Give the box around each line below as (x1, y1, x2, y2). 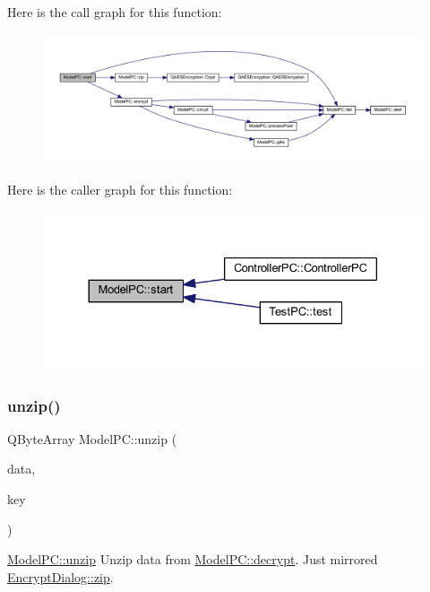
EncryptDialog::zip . (7, 567, 114, 586)
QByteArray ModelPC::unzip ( (7, 429, 177, 448)
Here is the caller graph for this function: (7, 179, 233, 198)
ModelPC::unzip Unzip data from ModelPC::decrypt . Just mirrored (7, 550, 378, 569)
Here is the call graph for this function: (7, 3, 222, 21)
